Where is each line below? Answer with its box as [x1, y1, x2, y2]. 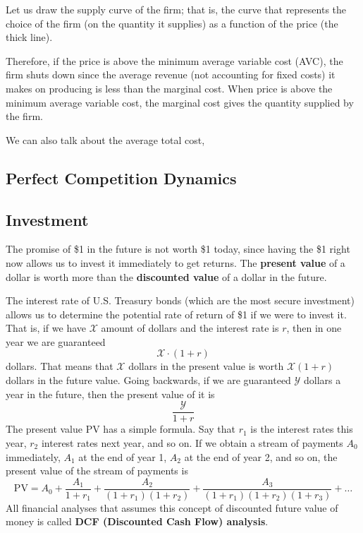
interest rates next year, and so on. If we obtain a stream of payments [41, 435, 343, 450]
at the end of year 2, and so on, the [184, 449, 338, 464]
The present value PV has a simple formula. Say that [6, 421, 235, 436]
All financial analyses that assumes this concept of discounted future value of [6, 500, 338, 515]
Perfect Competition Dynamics [6, 167, 237, 188]
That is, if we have [6, 321, 87, 335]
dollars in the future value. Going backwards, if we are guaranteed [6, 373, 291, 388]
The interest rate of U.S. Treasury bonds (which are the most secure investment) [6, 293, 355, 308]
